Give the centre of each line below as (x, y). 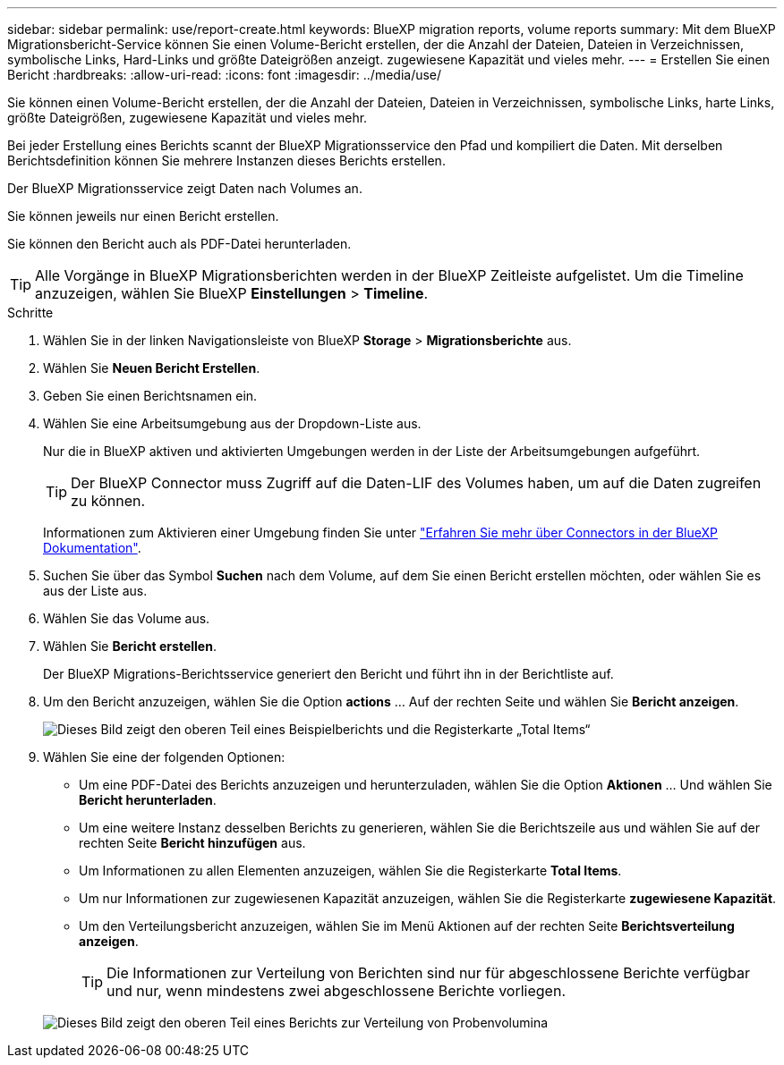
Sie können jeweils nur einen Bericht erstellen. (143, 216)
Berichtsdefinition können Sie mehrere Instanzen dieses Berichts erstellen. (226, 161)
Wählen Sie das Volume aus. (127, 618)
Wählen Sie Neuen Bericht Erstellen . (152, 368)
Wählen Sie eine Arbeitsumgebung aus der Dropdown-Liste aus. (232, 423)
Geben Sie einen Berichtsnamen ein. (150, 396)
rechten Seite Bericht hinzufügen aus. (192, 843)
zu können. (108, 501)
